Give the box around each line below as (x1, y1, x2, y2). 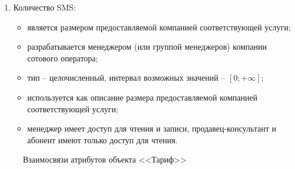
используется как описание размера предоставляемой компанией (27, 91, 257, 103)
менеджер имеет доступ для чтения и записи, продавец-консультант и (27, 122, 277, 134)
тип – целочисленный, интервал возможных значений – (27, 71, 226, 84)
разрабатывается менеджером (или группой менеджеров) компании (27, 40, 267, 53)
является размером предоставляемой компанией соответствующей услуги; (27, 20, 291, 33)
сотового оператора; (27, 51, 98, 64)
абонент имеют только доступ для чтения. (27, 133, 178, 146)
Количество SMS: (13, 1, 76, 13)
